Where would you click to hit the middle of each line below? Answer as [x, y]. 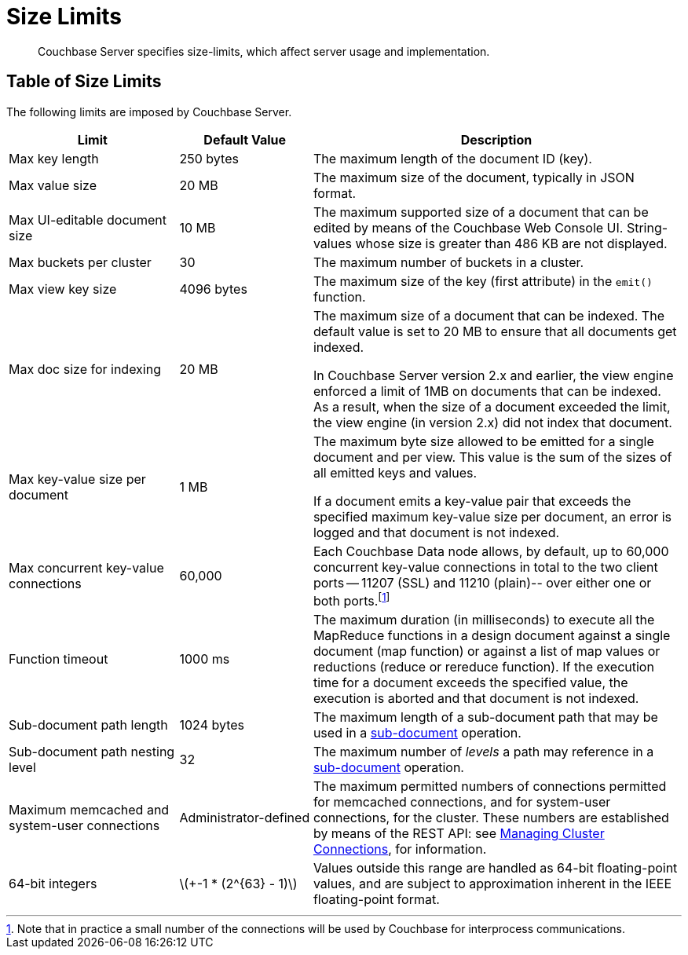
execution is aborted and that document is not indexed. [476, 698]
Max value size [53, 185]
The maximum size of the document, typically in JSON [474, 177]
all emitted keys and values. [395, 472]
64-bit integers [53, 883]
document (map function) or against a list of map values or [487, 651]
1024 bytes [212, 724]
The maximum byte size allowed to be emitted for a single [483, 441]
